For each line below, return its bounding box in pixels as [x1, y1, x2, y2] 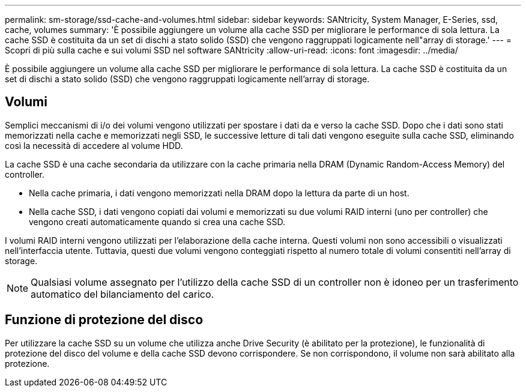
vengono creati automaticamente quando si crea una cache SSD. [29, 216, 285, 227]
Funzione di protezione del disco [5, 312, 204, 328]
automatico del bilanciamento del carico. [31, 288, 214, 300]
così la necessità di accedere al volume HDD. [5, 140, 183, 151]
